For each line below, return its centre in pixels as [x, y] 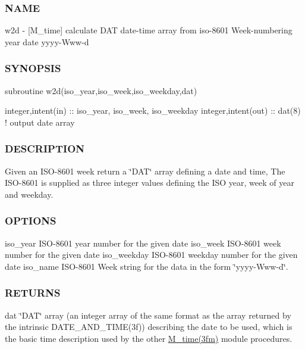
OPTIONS [31, 221]
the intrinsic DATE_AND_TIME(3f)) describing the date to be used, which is [149, 327]
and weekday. [29, 194]
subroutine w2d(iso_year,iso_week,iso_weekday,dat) [101, 90]
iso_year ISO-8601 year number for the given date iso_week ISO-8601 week [143, 243]
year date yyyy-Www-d [47, 41]
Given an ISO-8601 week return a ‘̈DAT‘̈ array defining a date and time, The [145, 171]
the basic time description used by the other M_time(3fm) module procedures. [149, 338]
